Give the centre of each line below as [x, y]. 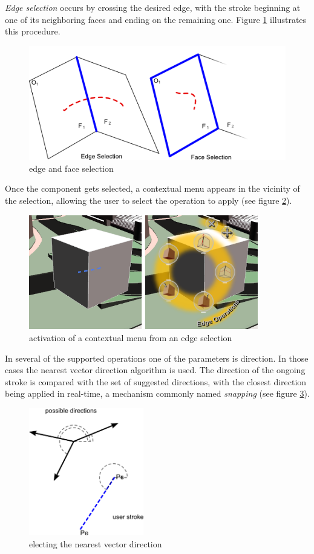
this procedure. [33, 31]
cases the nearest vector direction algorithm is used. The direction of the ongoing [155, 370]
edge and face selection [71, 168]
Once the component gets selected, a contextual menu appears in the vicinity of [152, 188]
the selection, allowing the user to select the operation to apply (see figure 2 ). [149, 200]
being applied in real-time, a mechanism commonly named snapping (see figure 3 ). [157, 393]
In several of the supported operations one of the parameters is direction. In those [157, 358]
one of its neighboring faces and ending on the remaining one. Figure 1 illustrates [156, 19]
